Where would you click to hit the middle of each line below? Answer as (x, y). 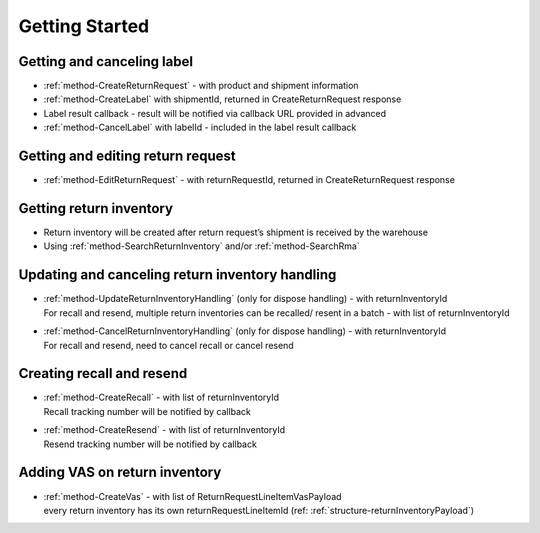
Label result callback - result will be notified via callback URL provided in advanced (215, 113)
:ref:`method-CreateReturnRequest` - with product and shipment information (201, 86)
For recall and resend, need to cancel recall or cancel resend (168, 345)
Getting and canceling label (106, 61)
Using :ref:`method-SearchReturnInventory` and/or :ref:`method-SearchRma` (201, 246)
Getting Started (84, 26)
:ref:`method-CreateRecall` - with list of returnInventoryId (161, 397)
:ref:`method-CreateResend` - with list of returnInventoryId (164, 430)
